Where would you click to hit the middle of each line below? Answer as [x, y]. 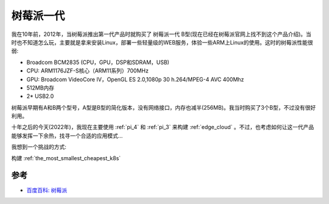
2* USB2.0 [40, 96]
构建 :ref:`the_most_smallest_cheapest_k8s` [66, 158]
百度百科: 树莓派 [47, 190]
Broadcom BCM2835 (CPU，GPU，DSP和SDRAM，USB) [98, 62]
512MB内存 [41, 88]
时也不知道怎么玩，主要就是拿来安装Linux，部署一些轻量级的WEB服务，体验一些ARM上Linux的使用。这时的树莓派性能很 [162, 42]
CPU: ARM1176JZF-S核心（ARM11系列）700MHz [87, 71]
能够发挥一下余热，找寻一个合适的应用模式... [67, 135]
